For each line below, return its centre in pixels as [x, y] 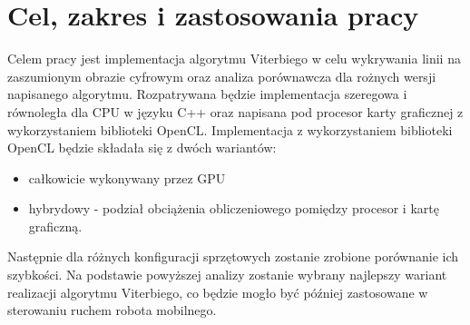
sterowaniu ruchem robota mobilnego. [112, 310]
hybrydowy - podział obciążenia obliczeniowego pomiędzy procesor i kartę [234, 208]
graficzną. [55, 226]
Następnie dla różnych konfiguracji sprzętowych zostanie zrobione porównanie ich [233, 256]
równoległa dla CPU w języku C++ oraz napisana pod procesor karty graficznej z [235, 111]
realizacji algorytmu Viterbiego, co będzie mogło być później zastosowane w [218, 292]
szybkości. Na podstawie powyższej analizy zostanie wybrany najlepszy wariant [227, 275]
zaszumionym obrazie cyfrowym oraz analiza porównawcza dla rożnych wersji [222, 76]
